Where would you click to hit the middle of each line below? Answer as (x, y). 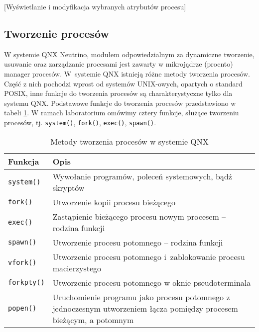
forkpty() (26, 283)
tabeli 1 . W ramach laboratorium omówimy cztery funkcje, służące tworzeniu (122, 113)
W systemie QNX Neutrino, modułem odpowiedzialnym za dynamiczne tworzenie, (129, 54)
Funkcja (24, 161)
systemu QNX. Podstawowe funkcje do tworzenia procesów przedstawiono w (120, 103)
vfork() (22, 262)
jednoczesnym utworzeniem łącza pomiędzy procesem (145, 308)
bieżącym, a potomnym (93, 320)
